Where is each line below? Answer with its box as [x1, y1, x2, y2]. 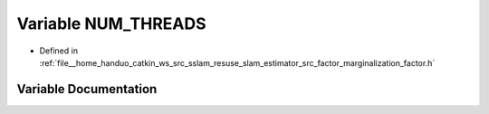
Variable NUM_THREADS [16, 14, 207, 33]
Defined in [39, 45, 79, 56]
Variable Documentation [16, 81, 158, 97]
